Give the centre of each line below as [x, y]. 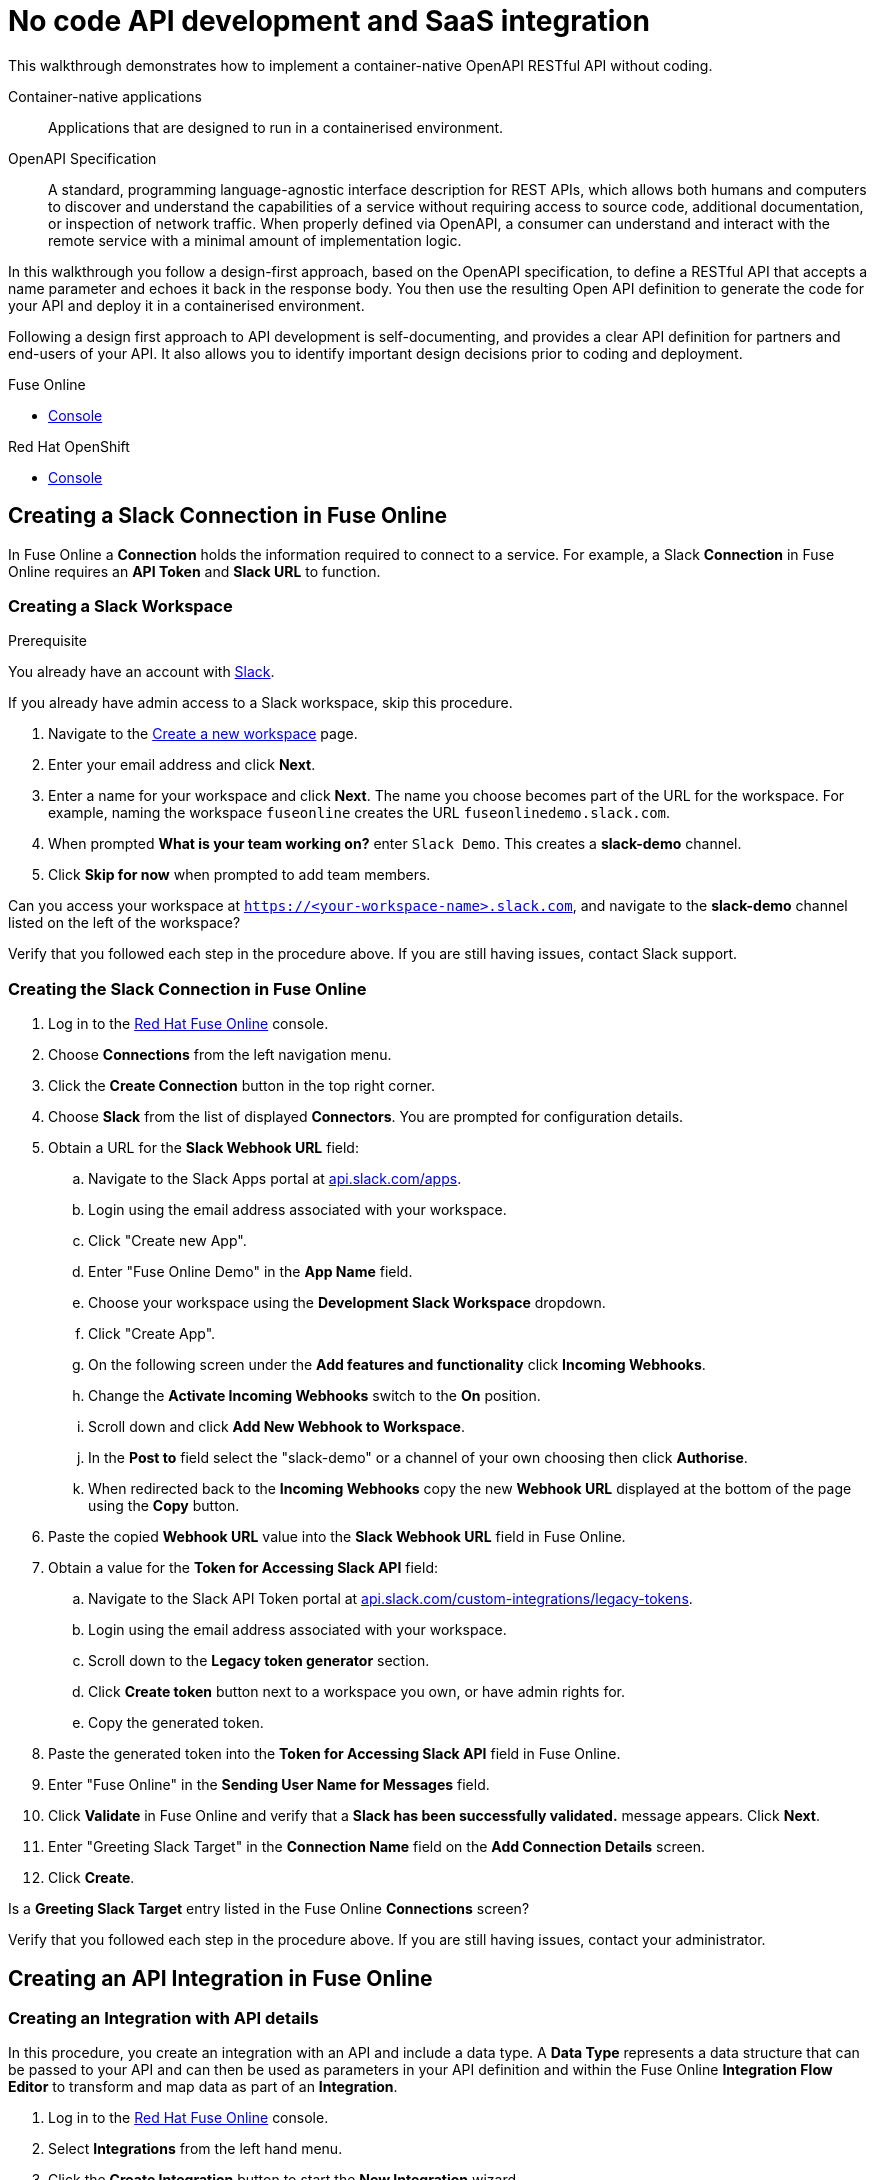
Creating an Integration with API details [163, 2017]
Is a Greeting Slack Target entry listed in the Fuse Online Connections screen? [269, 1909]
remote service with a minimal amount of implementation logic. [255, 240]
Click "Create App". [152, 1334]
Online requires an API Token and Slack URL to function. [194, 571]
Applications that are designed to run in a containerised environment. [276, 127]
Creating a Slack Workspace [120, 605]
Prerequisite [47, 641]
